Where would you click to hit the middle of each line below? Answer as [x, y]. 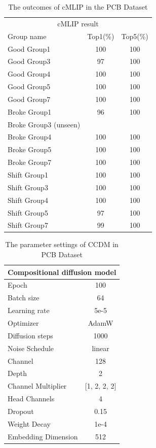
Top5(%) [135, 36]
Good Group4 [29, 74]
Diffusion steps [30, 335]
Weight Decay [29, 423]
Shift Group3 [28, 187]
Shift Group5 [28, 212]
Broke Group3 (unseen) [44, 124]
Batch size [24, 298]
